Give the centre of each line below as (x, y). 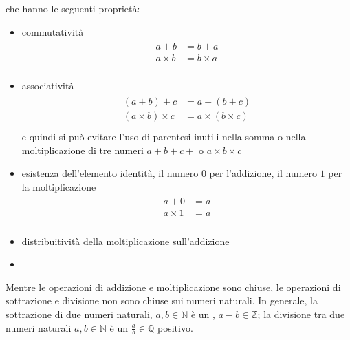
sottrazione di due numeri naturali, (79, 314)
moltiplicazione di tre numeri (83, 150)
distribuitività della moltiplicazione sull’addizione (125, 241)
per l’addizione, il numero (263, 173)
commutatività (53, 31)
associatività (48, 86)
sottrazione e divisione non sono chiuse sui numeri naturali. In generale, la (162, 300)
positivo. (175, 327)
